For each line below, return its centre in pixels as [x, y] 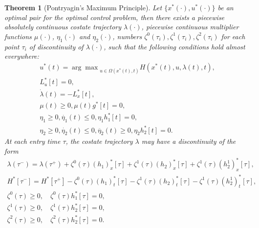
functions [18, 36]
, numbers [127, 36]
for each [233, 36]
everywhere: [22, 56]
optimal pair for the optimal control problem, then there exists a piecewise [115, 17]
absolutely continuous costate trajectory [63, 27]
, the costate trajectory [99, 141]
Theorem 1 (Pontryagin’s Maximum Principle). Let [83, 7]
